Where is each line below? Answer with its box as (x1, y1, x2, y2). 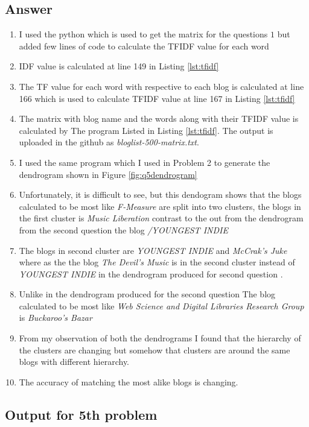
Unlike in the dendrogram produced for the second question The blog (19, 288, 276, 300)
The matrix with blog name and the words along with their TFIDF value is (19, 112, 299, 125)
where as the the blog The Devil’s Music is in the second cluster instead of (19, 256, 295, 268)
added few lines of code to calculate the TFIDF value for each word (19, 39, 269, 52)
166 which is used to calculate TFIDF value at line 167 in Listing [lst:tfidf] (19, 92, 295, 104)
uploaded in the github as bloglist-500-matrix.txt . (19, 136, 199, 148)
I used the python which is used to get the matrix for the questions (19, 28, 268, 40)
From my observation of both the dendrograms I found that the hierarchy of (19, 332, 301, 344)
